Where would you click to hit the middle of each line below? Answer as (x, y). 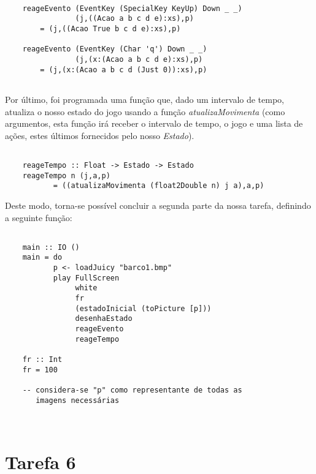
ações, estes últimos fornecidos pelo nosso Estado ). (100, 135)
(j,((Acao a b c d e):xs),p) (134, 19)
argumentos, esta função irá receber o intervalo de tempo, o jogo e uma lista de (154, 123)
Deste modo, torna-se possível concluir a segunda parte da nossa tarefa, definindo (158, 205)
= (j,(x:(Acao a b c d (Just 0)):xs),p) (124, 70)
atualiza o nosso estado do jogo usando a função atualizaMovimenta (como (145, 111)
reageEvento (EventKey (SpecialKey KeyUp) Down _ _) (132, 8)
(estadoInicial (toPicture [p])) (143, 308)
